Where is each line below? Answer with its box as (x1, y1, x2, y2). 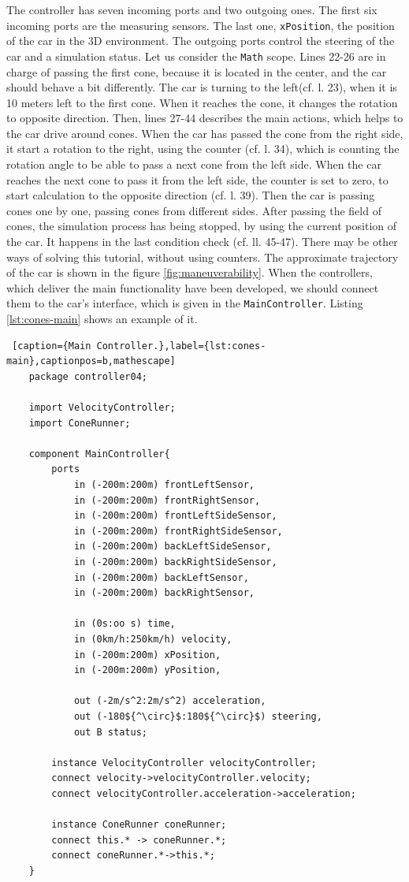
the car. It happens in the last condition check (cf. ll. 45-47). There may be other (6, 233, 398, 250)
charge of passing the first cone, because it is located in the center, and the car (6, 63, 387, 80)
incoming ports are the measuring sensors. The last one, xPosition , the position (6, 17, 395, 33)
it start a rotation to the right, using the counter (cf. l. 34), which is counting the (6, 140, 400, 157)
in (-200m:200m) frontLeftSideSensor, (73, 510, 277, 522)
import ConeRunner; (28, 417, 131, 429)
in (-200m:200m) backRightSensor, (73, 587, 255, 599)
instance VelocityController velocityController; (51, 757, 317, 768)
